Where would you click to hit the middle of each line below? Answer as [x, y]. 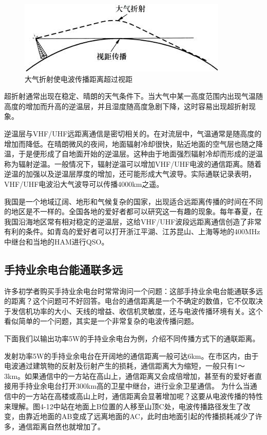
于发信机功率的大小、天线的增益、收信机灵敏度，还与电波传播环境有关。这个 [133, 311]
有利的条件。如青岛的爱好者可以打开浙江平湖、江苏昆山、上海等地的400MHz [132, 231]
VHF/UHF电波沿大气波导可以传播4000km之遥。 [84, 184]
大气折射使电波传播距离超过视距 [79, 79]
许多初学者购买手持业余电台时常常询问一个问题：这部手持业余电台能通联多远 [133, 291]
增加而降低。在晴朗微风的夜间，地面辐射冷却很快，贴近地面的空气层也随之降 [133, 143]
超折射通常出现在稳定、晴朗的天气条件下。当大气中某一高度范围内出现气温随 [133, 96]
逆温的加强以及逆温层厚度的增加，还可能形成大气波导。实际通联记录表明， [130, 174]
